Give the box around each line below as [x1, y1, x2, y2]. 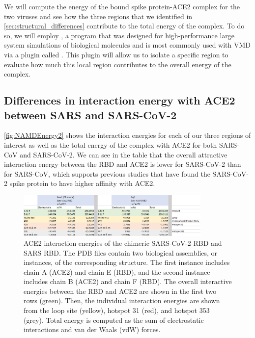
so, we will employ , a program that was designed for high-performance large [4, 30, 235, 40]
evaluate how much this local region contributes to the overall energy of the [4, 59, 231, 69]
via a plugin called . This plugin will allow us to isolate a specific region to [4, 49, 228, 59]
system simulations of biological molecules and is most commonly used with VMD [4, 40, 251, 50]
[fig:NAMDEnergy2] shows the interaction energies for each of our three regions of [4, 130, 251, 140]
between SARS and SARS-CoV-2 [4, 107, 177, 122]
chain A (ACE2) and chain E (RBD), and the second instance [24, 266, 210, 277]
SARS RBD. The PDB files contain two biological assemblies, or [24, 247, 218, 258]
